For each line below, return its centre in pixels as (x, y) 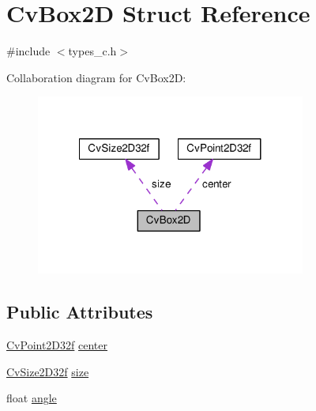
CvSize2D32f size (48, 371)
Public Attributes (80, 312)
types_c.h (92, 51)
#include (28, 51)
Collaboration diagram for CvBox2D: (96, 77)
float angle (32, 398)
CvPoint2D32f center (57, 345)
